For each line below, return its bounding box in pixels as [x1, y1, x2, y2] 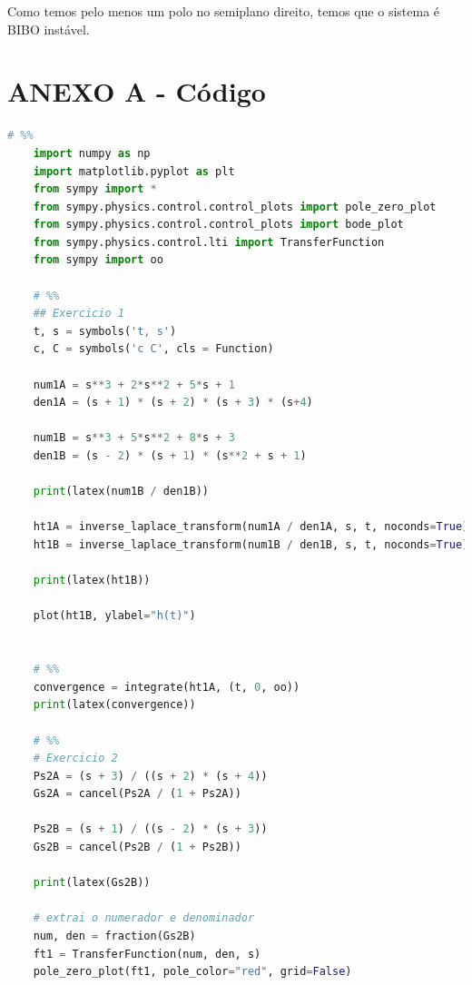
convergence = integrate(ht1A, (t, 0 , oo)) [33, 680, 300, 694]
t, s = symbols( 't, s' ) [33, 324, 177, 338]
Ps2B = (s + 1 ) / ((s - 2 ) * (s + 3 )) [33, 822, 268, 836]
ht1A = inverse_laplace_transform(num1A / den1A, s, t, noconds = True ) [33, 520, 469, 534]
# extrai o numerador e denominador [33, 911, 255, 925]
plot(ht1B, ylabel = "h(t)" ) [33, 609, 196, 623]
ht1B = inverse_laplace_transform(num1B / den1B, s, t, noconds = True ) [33, 537, 469, 551]
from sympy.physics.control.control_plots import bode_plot [33, 218, 404, 231]
